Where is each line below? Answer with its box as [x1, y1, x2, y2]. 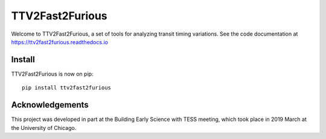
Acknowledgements [11, 100, 89, 110]
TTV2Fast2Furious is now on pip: [11, 70, 94, 77]
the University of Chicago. [11, 124, 77, 131]
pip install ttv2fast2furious [22, 85, 112, 91]
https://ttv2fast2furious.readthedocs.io [11, 38, 109, 45]
